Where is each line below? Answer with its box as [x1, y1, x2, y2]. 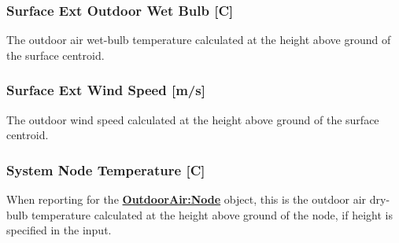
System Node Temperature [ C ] [6, 160, 205, 179]
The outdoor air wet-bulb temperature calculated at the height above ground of [6, 31, 391, 48]
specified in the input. [6, 222, 112, 238]
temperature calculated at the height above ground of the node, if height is [31, 206, 393, 223]
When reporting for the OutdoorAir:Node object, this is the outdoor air [6, 191, 367, 208]
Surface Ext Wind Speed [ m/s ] [6, 80, 205, 100]
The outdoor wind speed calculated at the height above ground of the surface [6, 111, 379, 127]
